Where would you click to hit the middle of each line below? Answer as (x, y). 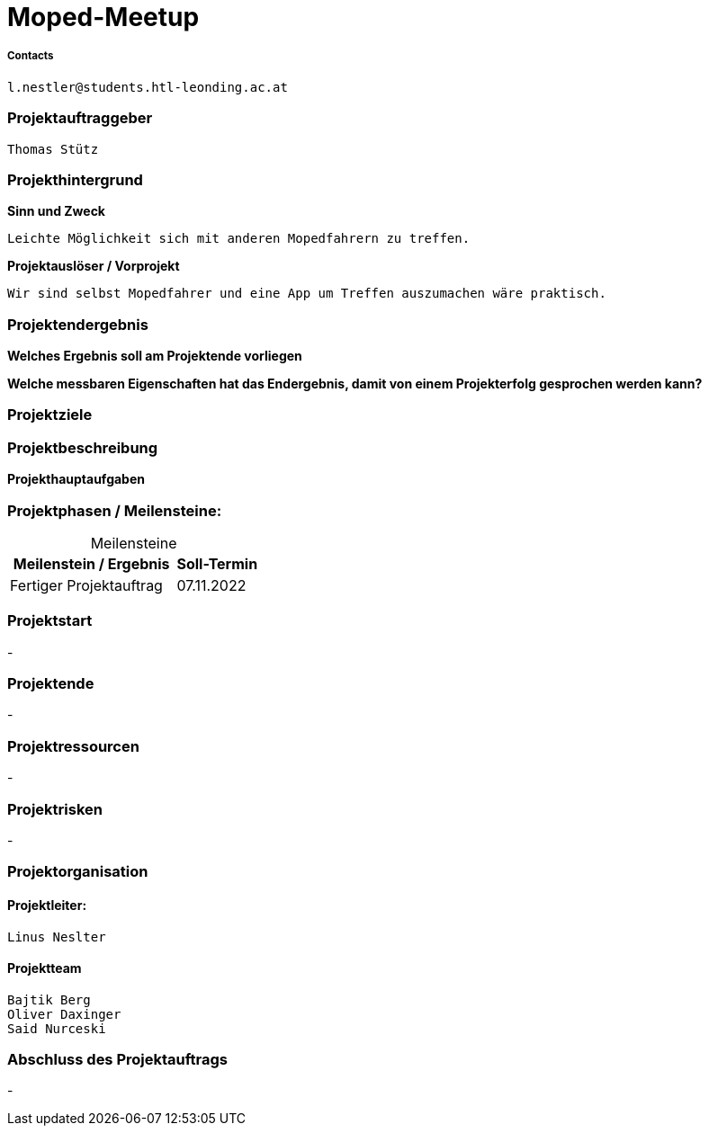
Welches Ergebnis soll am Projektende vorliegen (155, 356)
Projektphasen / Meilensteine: (115, 510)
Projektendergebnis (78, 324)
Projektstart (50, 621)
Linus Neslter (57, 937)
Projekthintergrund (75, 179)
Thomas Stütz (53, 149)
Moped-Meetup (103, 17)
